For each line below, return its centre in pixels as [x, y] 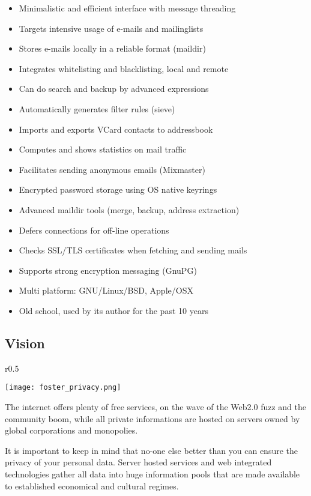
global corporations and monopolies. [71, 430]
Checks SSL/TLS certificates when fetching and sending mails [133, 250]
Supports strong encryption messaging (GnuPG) [108, 270]
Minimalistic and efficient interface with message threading [127, 8]
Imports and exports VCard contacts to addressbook [116, 129]
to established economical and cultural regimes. [92, 485]
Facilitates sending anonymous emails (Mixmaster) [112, 169]
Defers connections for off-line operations [94, 230]
